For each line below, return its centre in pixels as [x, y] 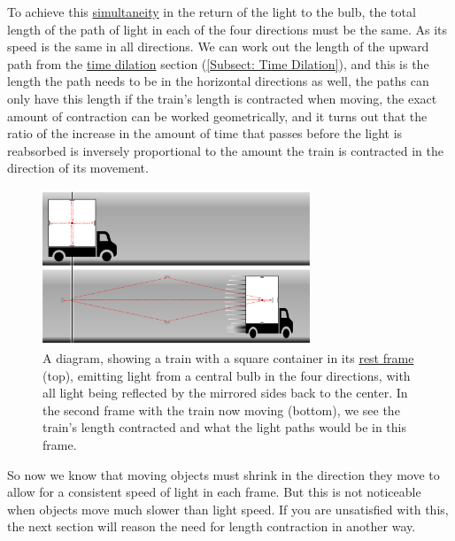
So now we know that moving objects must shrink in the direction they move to [224, 474]
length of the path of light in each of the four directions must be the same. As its [227, 29]
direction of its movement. [78, 168]
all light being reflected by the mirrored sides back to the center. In [225, 393]
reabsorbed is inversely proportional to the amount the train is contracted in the [225, 150]
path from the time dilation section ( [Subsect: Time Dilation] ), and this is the [218, 63]
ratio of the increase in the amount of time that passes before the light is [205, 133]
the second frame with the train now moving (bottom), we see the [221, 410]
